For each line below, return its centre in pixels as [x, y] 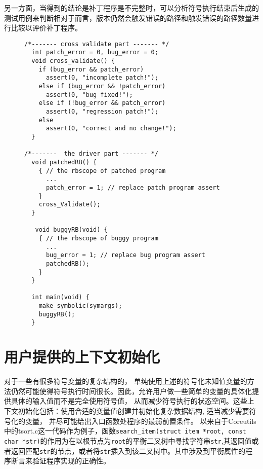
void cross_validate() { [73, 61]
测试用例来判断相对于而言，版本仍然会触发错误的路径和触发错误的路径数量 [128, 17]
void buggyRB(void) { [71, 230]
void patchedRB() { [64, 162]
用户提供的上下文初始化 [82, 357]
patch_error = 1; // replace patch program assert [133, 187]
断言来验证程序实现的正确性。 [60, 461]
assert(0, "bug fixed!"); [89, 95]
